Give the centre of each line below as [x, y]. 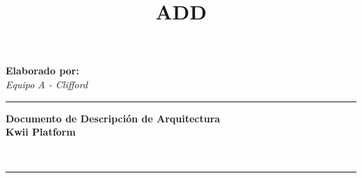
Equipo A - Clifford [47, 84]
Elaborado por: [42, 71]
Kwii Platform [41, 132]
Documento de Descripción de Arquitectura [113, 118]
